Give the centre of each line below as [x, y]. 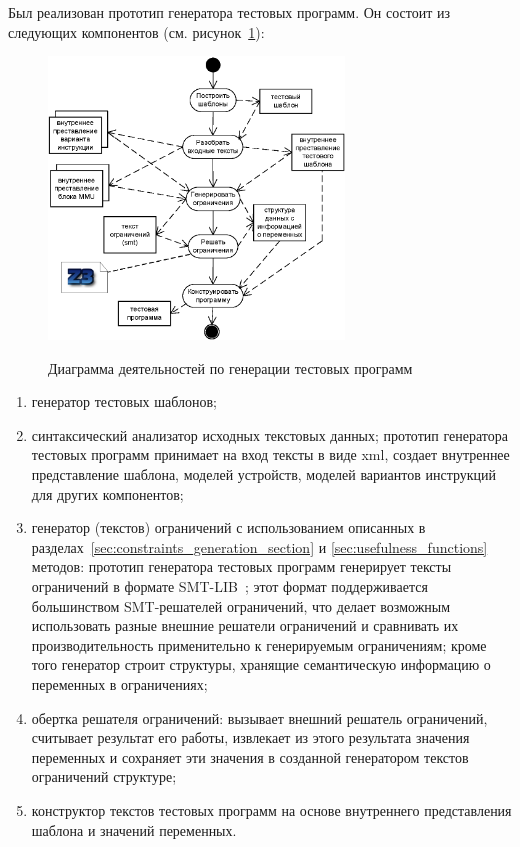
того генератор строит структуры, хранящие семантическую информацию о [261, 664]
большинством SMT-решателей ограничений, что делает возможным [241, 605]
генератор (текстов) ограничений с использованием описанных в [228, 527]
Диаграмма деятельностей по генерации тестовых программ [230, 367]
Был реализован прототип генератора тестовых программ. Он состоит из [229, 12]
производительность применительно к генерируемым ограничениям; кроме [259, 644]
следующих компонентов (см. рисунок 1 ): [136, 31]
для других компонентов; [107, 493]
